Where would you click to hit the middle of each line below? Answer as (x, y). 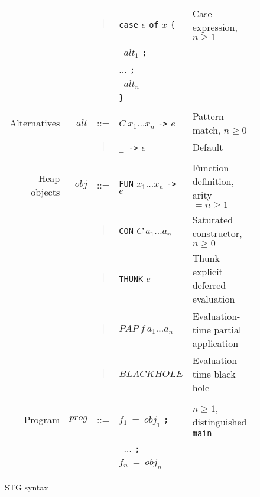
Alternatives (35, 123)
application (215, 343)
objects (45, 191)
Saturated (213, 219)
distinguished (220, 421)
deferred (209, 285)
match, (207, 129)
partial (228, 329)
